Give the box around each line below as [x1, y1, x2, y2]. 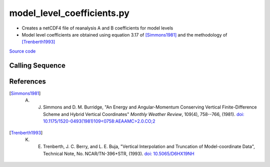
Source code [9, 48, 36, 54]
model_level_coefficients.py [9, 7, 130, 18]
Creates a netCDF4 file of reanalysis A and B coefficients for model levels [21, 25, 173, 31]
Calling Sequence [9, 61, 66, 69]
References [9, 77, 46, 85]
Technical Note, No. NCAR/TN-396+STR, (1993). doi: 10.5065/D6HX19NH [43, 150, 194, 156]
